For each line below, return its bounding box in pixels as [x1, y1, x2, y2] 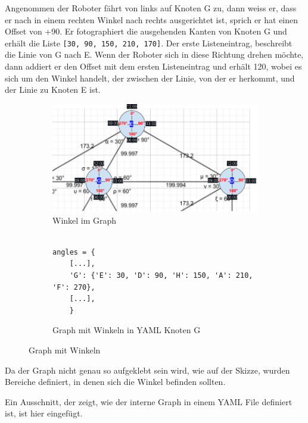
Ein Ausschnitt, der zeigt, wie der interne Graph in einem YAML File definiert [5, 395, 293, 408]
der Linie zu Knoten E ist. [5, 83, 101, 96]
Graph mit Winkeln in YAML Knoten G [52, 324, 201, 336]
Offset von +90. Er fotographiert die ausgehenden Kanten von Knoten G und [5, 25, 287, 37]
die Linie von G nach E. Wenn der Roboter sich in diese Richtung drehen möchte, [5, 48, 304, 61]
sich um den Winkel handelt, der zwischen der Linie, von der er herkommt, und [5, 71, 295, 84]
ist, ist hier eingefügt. [5, 407, 83, 419]
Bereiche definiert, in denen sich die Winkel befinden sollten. [5, 375, 226, 388]
